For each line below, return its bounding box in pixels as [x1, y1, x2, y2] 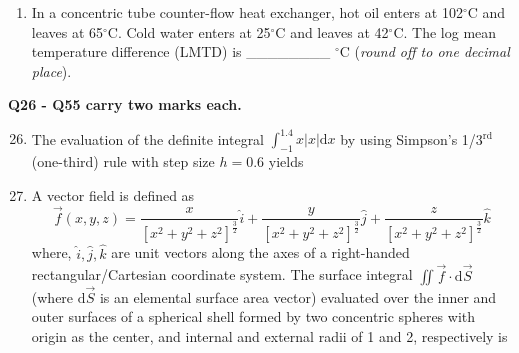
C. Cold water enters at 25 [107, 21, 271, 42]
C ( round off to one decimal [339, 41, 510, 62]
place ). [31, 60, 72, 81]
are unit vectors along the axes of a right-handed [111, 242, 410, 263]
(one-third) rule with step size [31, 151, 215, 172]
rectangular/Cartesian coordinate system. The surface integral [31, 264, 413, 285]
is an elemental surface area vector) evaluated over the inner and [99, 286, 497, 307]
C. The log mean [393, 21, 497, 42]
